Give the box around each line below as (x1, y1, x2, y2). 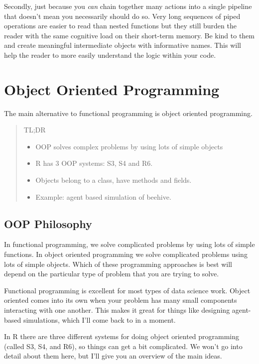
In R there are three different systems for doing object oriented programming (4, 331, 240, 342)
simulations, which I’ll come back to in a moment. (23, 314, 176, 325)
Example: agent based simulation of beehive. (35, 191, 171, 202)
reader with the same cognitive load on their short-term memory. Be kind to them (4, 30, 255, 40)
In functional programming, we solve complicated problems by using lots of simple (4, 239, 255, 249)
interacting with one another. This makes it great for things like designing (4, 305, 230, 315)
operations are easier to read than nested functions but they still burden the (4, 20, 237, 31)
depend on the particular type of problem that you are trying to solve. (4, 268, 219, 279)
